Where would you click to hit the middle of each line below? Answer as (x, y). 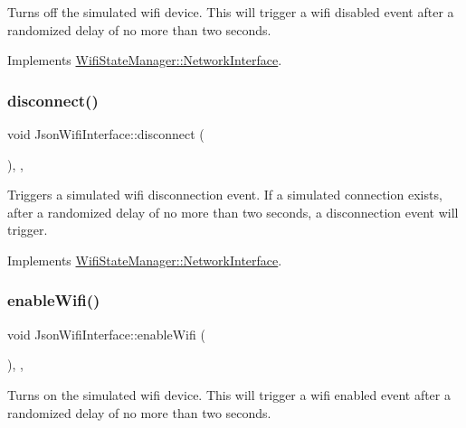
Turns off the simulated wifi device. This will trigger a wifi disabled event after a (231, 12)
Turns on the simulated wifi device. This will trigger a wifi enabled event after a (229, 394)
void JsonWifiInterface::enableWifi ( (106, 334)
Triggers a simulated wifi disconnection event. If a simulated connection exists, (225, 195)
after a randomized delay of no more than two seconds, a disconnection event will (233, 212)
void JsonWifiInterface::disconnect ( (106, 134)
